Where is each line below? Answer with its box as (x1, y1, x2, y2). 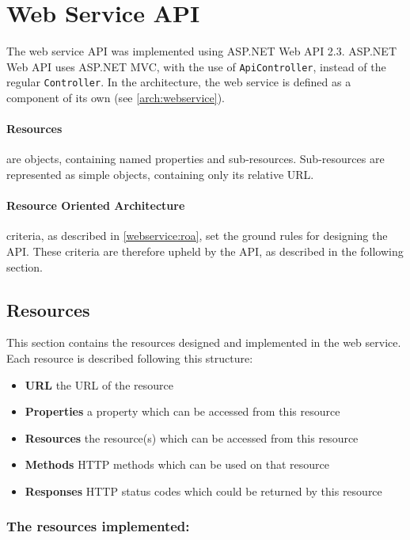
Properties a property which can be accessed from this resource (25, 403, 340, 420)
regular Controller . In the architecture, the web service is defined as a (6, 74, 351, 90)
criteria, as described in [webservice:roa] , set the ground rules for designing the (6, 227, 388, 244)
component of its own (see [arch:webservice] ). (6, 89, 226, 106)
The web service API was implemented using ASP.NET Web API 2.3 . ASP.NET (6, 43, 397, 59)
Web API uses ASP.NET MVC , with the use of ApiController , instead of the (6, 58, 386, 74)
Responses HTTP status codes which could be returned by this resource (25, 482, 382, 499)
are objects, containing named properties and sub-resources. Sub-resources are (6, 150, 385, 167)
